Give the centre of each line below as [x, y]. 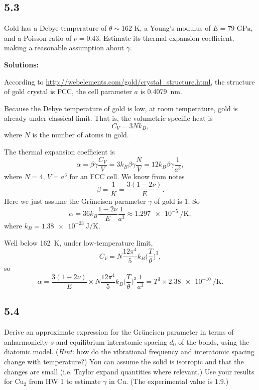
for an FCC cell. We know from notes [127, 176]
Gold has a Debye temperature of [55, 28]
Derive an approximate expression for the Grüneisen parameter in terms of [119, 332]
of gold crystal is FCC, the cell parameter [68, 91]
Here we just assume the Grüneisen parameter [75, 201]
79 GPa [239, 29]
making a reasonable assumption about [64, 48]
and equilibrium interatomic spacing [111, 341]
